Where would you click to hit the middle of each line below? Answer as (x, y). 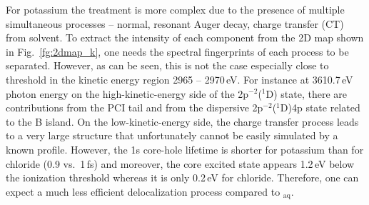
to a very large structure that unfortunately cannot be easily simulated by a (172, 135)
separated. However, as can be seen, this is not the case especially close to (167, 65)
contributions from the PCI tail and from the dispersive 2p (135, 107)
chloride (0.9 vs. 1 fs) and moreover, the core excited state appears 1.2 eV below (180, 163)
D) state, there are (307, 93)
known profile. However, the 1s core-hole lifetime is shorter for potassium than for (185, 149)
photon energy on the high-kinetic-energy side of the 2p (127, 93)
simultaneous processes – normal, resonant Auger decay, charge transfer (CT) (175, 23)
